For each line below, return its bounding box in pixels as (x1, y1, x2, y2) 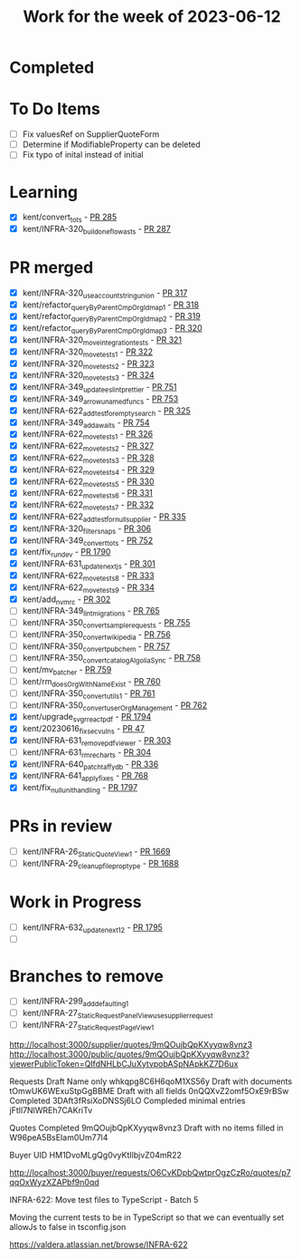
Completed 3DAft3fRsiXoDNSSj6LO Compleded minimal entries (9, 1095, 246, 1106)
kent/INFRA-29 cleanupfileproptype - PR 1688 (22, 857, 179, 871)
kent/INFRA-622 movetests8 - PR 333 (22, 569, 155, 583)
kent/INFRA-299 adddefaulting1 (22, 995, 129, 1009)
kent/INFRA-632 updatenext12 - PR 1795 (22, 922, 163, 935)
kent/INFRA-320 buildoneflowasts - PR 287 (22, 224, 172, 237)
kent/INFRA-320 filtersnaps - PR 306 (22, 523, 152, 536)
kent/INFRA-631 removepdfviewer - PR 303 (22, 735, 172, 748)
